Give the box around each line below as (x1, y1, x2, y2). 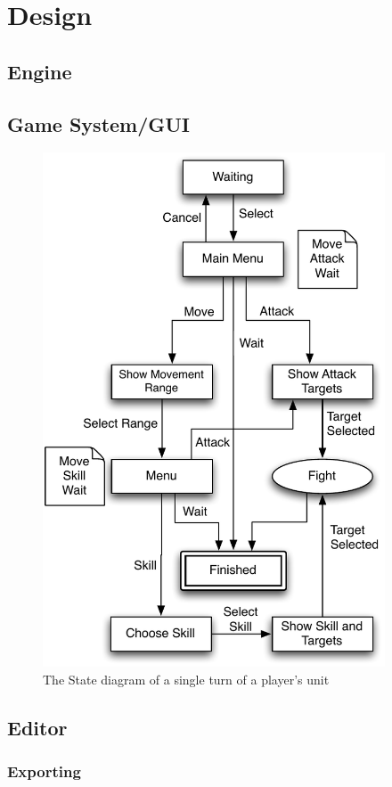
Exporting (7, 759, 81, 782)
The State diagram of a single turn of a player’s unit (43, 669, 330, 688)
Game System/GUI (7, 110, 191, 137)
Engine (7, 57, 72, 85)
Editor (7, 713, 68, 741)
